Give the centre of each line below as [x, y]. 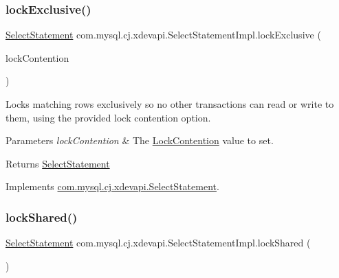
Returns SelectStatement [58, 163]
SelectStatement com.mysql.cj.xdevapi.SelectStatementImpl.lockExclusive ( [163, 35]
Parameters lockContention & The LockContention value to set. [140, 140]
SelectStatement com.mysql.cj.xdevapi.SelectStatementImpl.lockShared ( [158, 243]
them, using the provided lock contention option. [108, 117]
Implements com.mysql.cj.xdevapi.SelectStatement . [112, 186]
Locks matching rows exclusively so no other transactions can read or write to [170, 104]
